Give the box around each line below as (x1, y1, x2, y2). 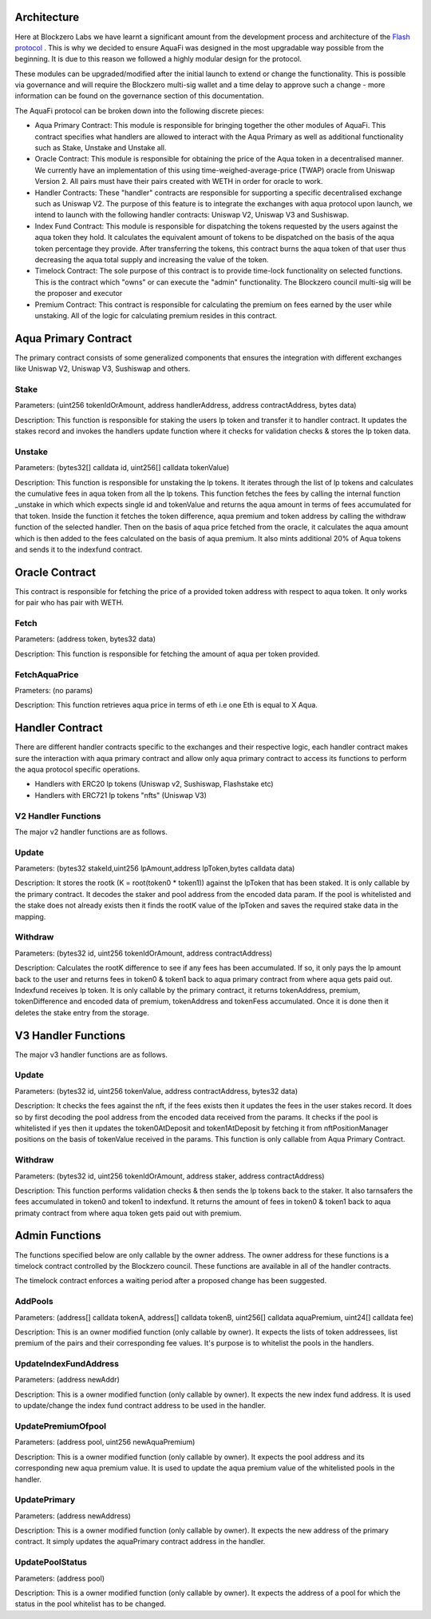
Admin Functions (14, 1229, 101, 1242)
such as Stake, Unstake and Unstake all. (34, 143, 167, 153)
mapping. (14, 911, 46, 921)
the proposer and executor (34, 289, 123, 298)
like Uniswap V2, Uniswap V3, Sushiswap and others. (14, 364, 191, 373)
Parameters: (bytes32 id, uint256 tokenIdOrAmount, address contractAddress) (14, 948, 273, 958)
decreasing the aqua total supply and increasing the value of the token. (34, 254, 269, 264)
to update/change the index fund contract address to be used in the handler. (14, 1401, 267, 1410)
